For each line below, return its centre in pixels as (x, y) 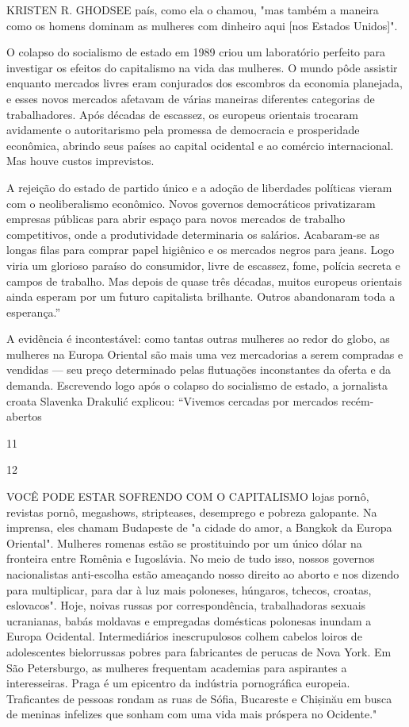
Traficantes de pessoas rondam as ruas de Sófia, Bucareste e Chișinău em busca (199, 698)
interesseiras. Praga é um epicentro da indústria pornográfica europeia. (178, 683)
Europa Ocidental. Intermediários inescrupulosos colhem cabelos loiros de (184, 636)
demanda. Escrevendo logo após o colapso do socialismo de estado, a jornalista (197, 385)
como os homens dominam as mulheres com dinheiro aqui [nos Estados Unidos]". (202, 25)
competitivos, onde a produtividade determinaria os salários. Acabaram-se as (193, 234)
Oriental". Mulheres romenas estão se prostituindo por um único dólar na (184, 542)
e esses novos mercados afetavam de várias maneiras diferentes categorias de (191, 98)
